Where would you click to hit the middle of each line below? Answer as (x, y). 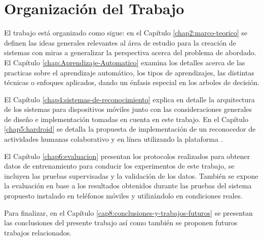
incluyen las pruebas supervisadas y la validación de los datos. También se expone (131, 175)
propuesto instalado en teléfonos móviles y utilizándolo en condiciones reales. (123, 196)
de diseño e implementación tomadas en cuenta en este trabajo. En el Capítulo (126, 119)
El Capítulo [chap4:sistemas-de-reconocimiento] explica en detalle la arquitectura (129, 99)
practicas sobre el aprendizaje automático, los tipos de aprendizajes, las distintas (129, 72)
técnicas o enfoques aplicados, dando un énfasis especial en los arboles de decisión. (132, 82)
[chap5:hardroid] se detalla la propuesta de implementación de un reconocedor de (130, 129)
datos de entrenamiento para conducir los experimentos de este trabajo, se (119, 166)
